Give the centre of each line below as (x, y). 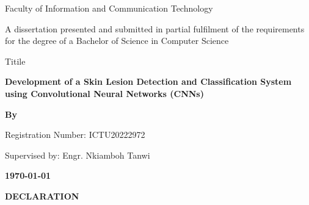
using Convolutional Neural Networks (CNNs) (104, 93)
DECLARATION (42, 196)
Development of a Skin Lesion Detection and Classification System (148, 81)
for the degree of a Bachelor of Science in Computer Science (117, 41)
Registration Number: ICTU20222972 (75, 135)
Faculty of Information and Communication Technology (109, 8)
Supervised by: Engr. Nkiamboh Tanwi (78, 155)
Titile (15, 61)
